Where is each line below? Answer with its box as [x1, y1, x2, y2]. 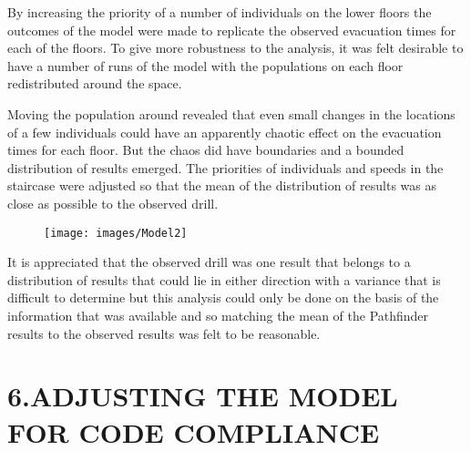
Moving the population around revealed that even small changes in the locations [7, 104, 456, 123]
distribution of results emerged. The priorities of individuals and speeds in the [7, 158, 444, 177]
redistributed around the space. [7, 74, 182, 93]
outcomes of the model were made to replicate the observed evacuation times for [7, 20, 456, 39]
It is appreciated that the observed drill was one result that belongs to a [7, 252, 411, 272]
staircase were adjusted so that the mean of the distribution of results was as [7, 176, 436, 195]
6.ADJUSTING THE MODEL [7, 377, 398, 415]
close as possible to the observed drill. [7, 193, 219, 212]
